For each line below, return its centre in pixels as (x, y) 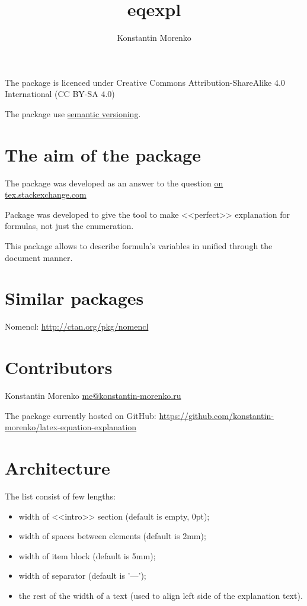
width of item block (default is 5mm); (87, 555)
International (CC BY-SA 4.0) (60, 94)
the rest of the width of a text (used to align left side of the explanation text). (161, 595)
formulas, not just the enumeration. (69, 226)
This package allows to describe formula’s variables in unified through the (139, 246)
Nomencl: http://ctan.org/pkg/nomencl (77, 326)
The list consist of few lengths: (60, 496)
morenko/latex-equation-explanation (71, 427)
